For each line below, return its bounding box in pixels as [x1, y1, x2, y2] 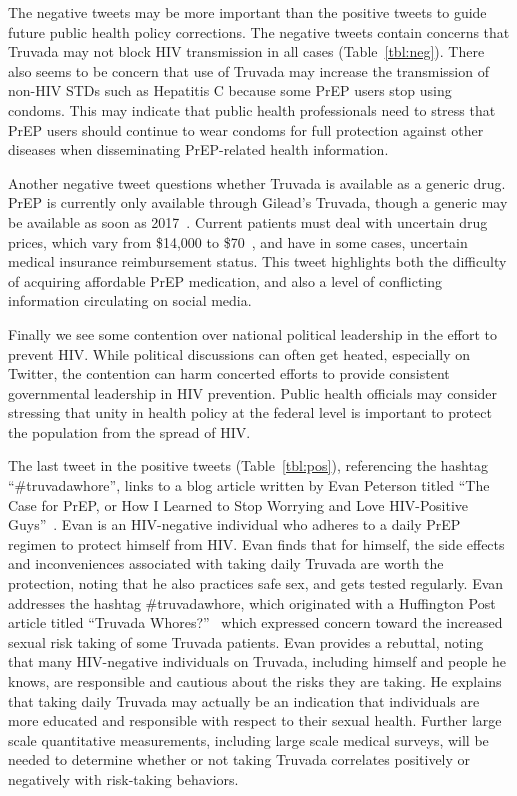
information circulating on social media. [8, 290, 252, 311]
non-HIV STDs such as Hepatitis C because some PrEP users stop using [8, 80, 452, 101]
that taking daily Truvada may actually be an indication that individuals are [8, 690, 480, 711]
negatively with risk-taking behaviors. [8, 768, 239, 789]
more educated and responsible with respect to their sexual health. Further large [8, 710, 502, 731]
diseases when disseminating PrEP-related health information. [8, 139, 389, 160]
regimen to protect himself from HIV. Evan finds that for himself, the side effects [8, 533, 505, 554]
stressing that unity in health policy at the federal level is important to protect [8, 402, 492, 423]
